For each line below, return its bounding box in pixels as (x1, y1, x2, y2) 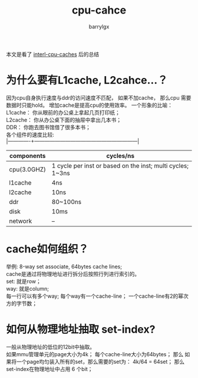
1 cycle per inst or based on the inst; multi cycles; (51, 162, 189, 170)
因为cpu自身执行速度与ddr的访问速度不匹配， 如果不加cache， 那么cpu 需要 (6, 94, 192, 101)
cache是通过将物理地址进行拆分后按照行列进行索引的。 (6, 270, 140, 277)
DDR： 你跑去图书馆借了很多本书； (6, 123, 91, 130)
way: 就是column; (6, 285, 49, 292)
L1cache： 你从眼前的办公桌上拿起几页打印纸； (6, 109, 121, 116)
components (9, 152, 46, 160)
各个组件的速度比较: (6, 131, 55, 138)
